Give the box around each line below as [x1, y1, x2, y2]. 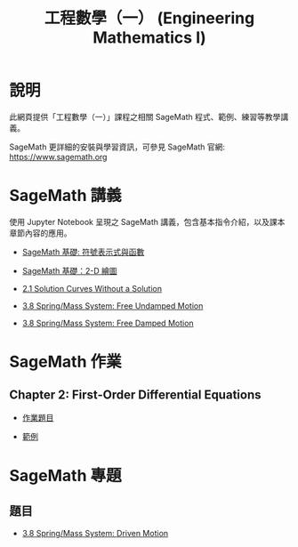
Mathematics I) [93, 28, 206, 48]
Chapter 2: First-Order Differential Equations [9, 388, 262, 403]
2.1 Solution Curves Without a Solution [21, 283, 163, 294]
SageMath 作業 [9, 352, 122, 372]
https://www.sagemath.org [9, 151, 108, 162]
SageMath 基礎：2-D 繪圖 [21, 265, 117, 276]
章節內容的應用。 [9, 228, 72, 238]
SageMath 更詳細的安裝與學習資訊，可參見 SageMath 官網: [9, 141, 225, 152]
